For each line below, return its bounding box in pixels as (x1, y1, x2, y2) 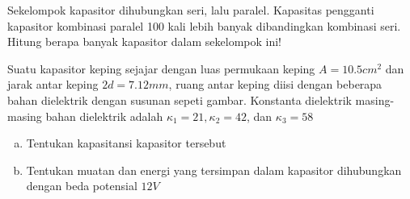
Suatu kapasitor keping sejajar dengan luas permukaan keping (7, 60, 315, 77)
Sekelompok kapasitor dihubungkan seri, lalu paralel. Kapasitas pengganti (7, 2, 374, 18)
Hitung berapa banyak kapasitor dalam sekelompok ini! (7, 33, 281, 50)
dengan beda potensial (26, 177, 137, 194)
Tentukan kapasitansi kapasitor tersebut (26, 135, 226, 151)
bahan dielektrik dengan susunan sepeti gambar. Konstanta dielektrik (7, 91, 352, 108)
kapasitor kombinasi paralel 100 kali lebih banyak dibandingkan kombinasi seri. (7, 17, 401, 34)
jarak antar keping (7, 76, 99, 93)
